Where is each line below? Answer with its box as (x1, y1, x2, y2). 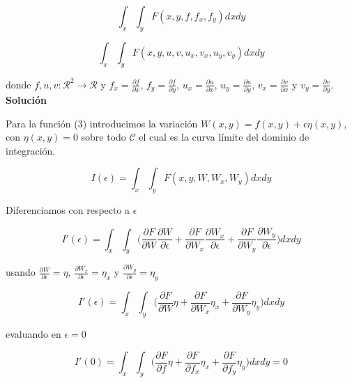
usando (6, 265, 36, 279)
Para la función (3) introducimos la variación (6, 116, 198, 130)
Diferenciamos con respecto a (6, 203, 130, 217)
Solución (6, 92, 47, 107)
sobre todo (81, 130, 126, 144)
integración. (6, 143, 56, 157)
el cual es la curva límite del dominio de (139, 130, 309, 144)
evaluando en (6, 327, 61, 341)
